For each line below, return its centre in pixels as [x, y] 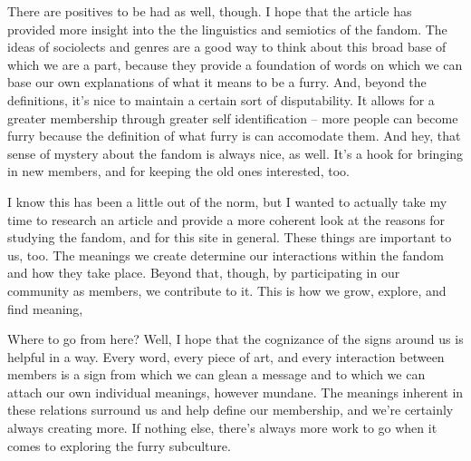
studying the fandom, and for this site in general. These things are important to [230, 237]
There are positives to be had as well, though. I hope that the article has [210, 11]
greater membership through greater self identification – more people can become [233, 118]
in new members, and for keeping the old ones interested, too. [178, 171]
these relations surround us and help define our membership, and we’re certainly [231, 410]
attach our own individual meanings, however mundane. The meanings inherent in [235, 392]
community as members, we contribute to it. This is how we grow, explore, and [227, 290]
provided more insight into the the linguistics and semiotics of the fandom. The [227, 29]
